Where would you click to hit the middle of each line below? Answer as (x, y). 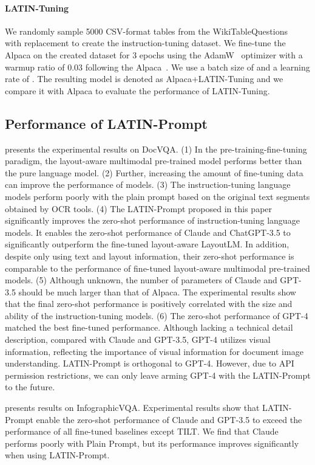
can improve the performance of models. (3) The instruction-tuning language (148, 184)
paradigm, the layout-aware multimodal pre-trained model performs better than (154, 161)
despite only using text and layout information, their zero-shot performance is (150, 256)
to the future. (30, 387)
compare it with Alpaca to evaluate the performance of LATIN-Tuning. (137, 90)
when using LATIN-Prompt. (57, 455)
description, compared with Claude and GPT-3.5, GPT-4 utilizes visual (138, 339)
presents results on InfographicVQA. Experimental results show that (132, 408)
